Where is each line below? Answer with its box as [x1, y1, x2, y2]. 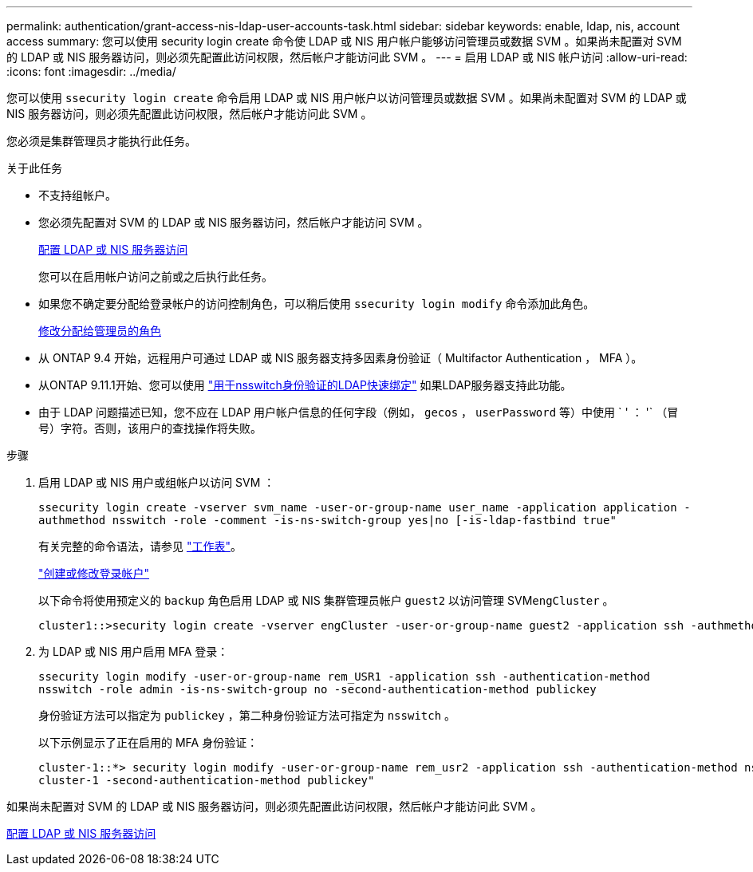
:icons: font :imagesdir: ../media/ [6, 65, 176, 78]
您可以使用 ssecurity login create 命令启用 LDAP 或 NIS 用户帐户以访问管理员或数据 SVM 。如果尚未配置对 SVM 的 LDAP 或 [6, 91, 687, 105]
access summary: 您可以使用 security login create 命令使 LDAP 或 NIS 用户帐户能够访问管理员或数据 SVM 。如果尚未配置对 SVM [6, 34, 682, 48]
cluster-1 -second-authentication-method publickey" [38, 774, 375, 787]
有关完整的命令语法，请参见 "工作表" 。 [38, 539, 242, 553]
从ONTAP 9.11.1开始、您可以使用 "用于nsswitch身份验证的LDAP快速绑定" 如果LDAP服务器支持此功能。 [38, 378, 572, 392]
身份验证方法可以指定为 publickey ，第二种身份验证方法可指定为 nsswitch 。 [38, 708, 456, 722]
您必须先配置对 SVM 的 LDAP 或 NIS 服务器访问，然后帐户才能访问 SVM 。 [38, 215, 429, 229]
